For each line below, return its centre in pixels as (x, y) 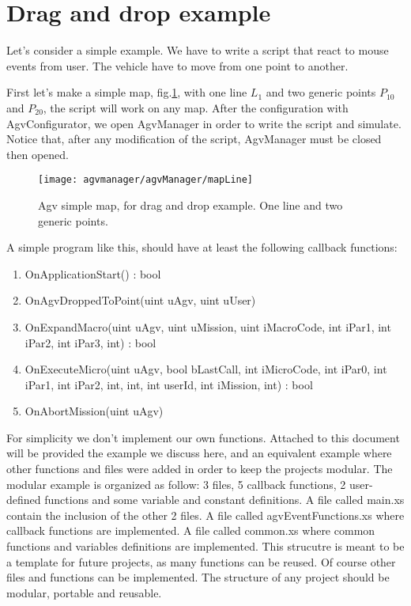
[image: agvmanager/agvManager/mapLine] (146, 180)
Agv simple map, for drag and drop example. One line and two (190, 205)
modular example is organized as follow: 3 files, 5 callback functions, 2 (176, 484)
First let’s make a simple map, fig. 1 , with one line (127, 92)
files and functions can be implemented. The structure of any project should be (198, 577)
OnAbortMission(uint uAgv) (94, 411)
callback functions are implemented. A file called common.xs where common (191, 530)
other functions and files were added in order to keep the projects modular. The (200, 469)
